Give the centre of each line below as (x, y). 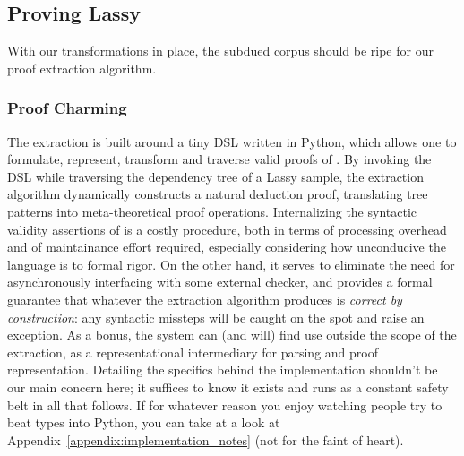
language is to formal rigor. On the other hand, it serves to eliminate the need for (231, 264)
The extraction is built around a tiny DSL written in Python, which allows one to (232, 141)
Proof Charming (67, 108)
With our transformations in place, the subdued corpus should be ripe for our (220, 51)
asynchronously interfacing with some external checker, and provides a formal (220, 282)
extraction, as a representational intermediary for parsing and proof (193, 352)
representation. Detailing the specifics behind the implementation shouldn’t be (223, 370)
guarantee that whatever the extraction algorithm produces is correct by (205, 299)
